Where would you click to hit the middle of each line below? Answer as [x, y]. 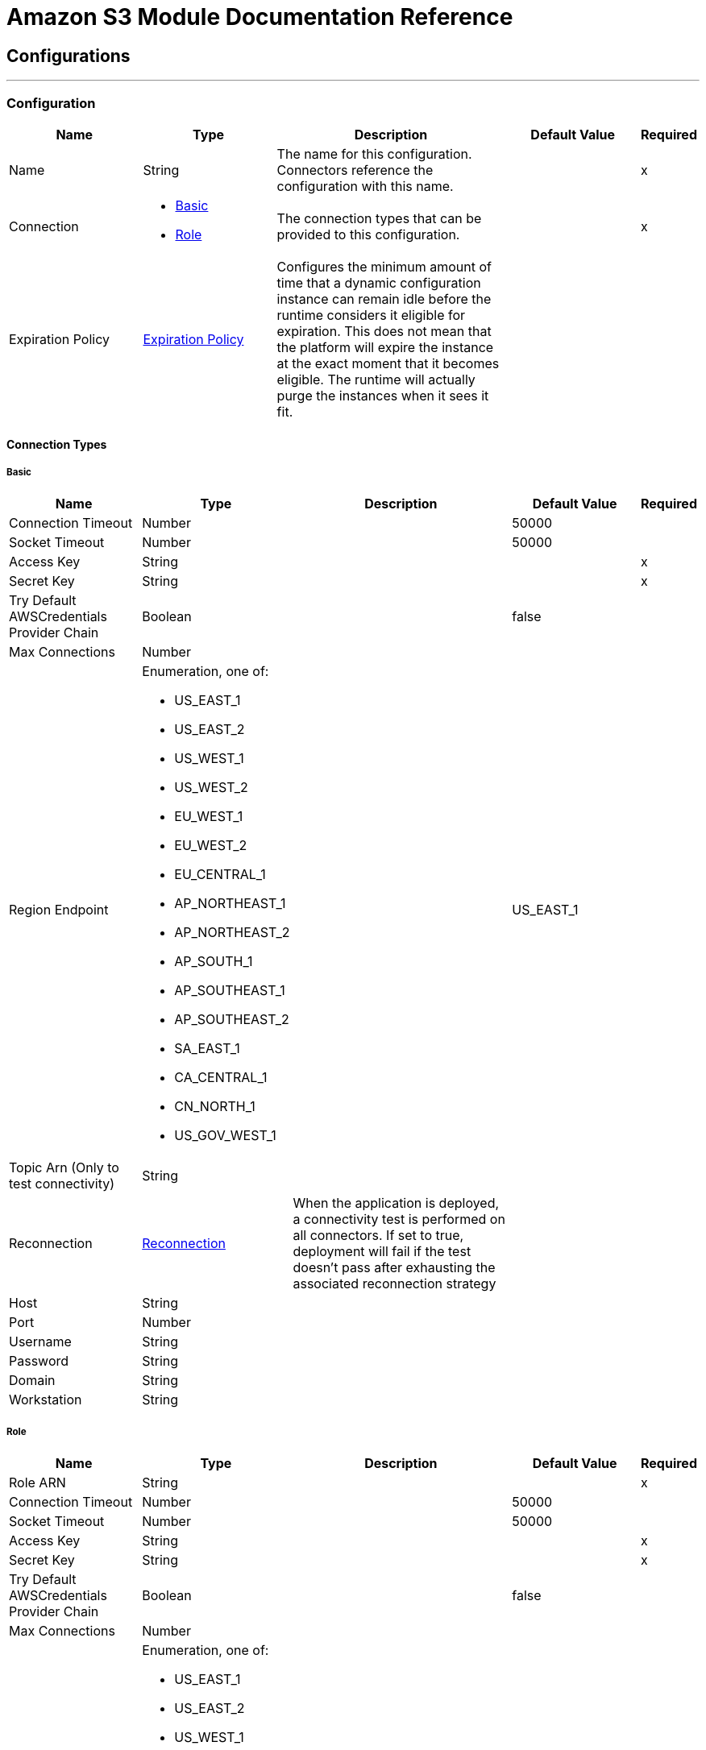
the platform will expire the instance [385, 347]
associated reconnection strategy [395, 1284]
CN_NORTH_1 [215, 1107]
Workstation [46, 1400]
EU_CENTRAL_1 [220, 875]
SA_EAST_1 [207, 1049]
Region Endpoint [59, 910]
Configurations [69, 56]
